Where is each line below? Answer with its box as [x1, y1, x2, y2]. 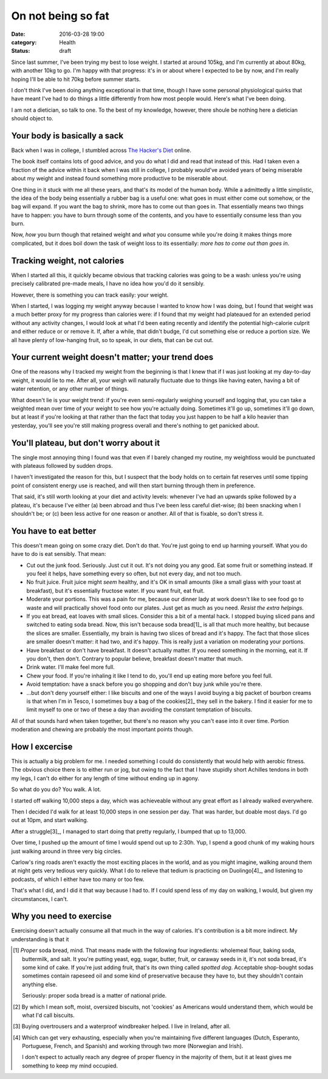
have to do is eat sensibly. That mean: [11, 550, 106, 558]
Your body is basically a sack [11, 131, 124, 141]
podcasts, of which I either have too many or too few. [11, 875, 145, 883]
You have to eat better [11, 526, 97, 536]
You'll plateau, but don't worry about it [11, 437, 160, 448]
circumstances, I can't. [11, 895, 69, 902]
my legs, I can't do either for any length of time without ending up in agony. [11, 775, 200, 782]
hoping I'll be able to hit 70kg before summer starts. [11, 75, 141, 83]
